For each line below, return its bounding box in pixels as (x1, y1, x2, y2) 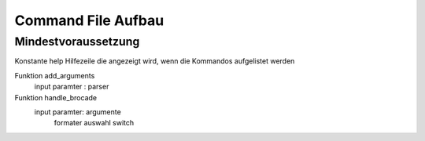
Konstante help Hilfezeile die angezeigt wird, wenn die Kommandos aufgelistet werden (14, 56, 295, 66)
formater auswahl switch (54, 118, 135, 128)
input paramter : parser (34, 82, 109, 92)
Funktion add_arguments (14, 70, 95, 80)
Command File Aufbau (14, 12, 164, 29)
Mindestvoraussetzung (14, 34, 140, 49)
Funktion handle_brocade (14, 92, 98, 102)
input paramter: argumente (34, 107, 121, 117)
